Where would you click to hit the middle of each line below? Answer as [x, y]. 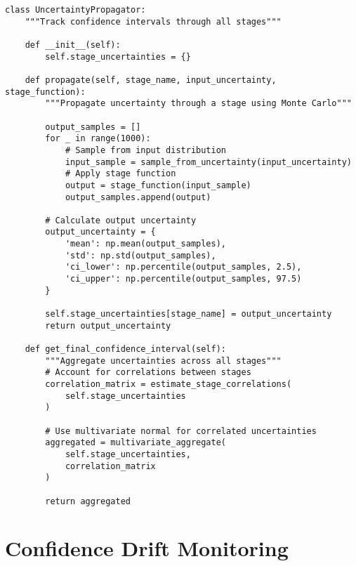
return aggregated [88, 501]
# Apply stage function [120, 174]
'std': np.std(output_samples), [140, 255]
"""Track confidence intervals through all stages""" [153, 21]
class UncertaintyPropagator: [75, 10]
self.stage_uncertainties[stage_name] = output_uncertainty [189, 314]
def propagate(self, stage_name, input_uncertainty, [151, 80]
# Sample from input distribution [145, 150]
